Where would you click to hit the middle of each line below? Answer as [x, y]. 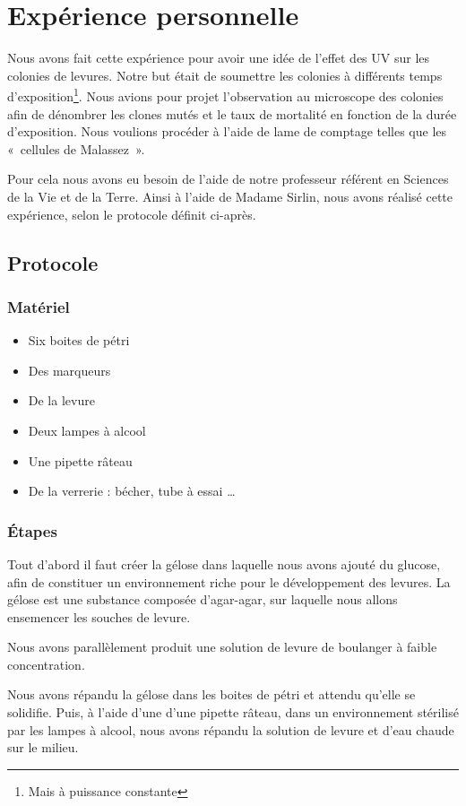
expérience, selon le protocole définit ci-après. [132, 214]
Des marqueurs [69, 370]
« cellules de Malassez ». [76, 148]
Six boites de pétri [79, 340]
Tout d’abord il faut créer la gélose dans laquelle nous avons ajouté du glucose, [224, 563]
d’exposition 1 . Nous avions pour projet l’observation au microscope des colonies [225, 95]
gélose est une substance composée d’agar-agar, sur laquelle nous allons [203, 599]
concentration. [46, 664]
